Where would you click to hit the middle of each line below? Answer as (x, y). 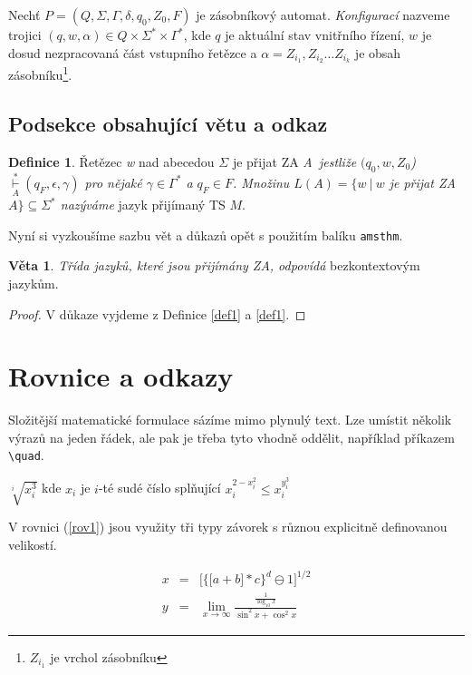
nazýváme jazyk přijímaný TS (143, 205)
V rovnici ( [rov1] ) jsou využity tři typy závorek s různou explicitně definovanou (228, 527)
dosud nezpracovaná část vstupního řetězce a (133, 52)
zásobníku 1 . (40, 73)
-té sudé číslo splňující (159, 488)
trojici (25, 34)
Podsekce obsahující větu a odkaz (168, 124)
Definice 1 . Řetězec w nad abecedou (111, 161)
